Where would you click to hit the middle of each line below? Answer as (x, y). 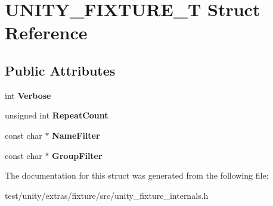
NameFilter (76, 135)
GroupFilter (77, 155)
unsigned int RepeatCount (57, 115)
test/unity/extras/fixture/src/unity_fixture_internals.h (107, 195)
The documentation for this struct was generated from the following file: (137, 175)
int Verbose (28, 95)
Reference (46, 32)
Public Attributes (60, 70)
